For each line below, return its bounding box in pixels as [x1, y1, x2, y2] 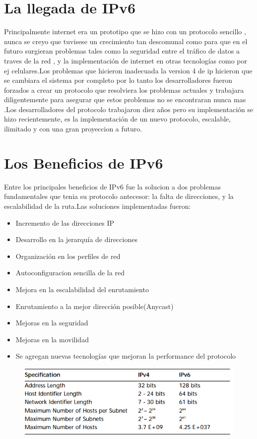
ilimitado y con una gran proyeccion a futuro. [4, 124, 142, 134]
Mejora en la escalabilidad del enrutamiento [15, 284, 149, 294]
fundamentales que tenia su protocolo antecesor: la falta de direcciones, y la [4, 191, 234, 201]
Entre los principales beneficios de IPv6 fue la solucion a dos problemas [4, 181, 221, 191]
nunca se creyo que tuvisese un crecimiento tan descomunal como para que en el [4, 36, 248, 46]
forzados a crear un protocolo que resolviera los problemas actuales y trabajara [4, 84, 244, 95]
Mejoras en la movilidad [15, 334, 89, 344]
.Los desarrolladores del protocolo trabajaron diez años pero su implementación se [4, 104, 254, 114]
